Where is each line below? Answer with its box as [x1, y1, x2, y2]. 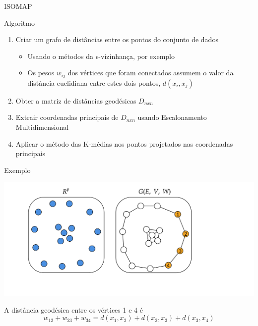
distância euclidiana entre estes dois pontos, [27, 77, 161, 88]
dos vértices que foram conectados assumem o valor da [67, 67, 234, 78]
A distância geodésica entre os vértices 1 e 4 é [4, 304, 143, 315]
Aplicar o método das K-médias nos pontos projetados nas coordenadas [15, 138, 233, 149]
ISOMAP [4, 1, 32, 11]
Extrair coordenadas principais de [15, 112, 119, 122]
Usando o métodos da [27, 51, 93, 61]
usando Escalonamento [137, 112, 207, 122]
